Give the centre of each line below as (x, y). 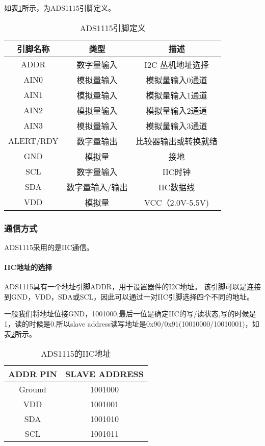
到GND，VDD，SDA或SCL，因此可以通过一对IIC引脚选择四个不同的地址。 (129, 296)
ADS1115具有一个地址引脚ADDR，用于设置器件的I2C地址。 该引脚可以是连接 (132, 287)
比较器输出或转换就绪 (177, 141)
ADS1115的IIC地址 (76, 354)
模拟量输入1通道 (177, 95)
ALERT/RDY (33, 141)
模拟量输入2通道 (177, 110)
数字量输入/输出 (97, 187)
